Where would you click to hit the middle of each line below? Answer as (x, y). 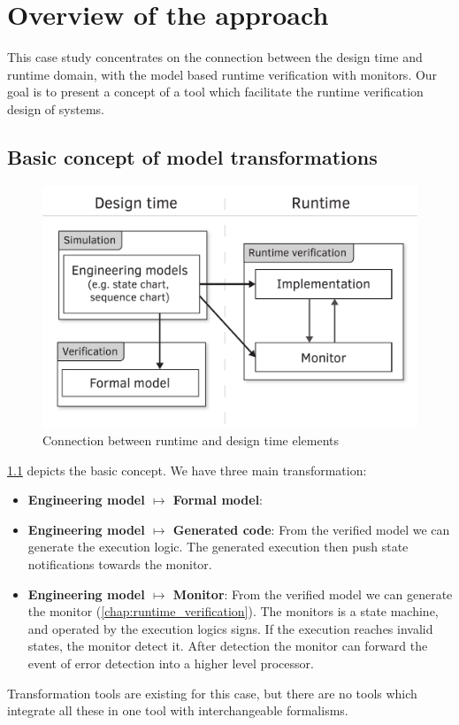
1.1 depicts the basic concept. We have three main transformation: (187, 470)
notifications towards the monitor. (120, 563)
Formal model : (218, 500)
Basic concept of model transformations (192, 156)
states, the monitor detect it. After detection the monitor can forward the (228, 646)
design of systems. (56, 108)
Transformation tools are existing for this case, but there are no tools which (212, 693)
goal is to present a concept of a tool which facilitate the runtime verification (215, 92)
